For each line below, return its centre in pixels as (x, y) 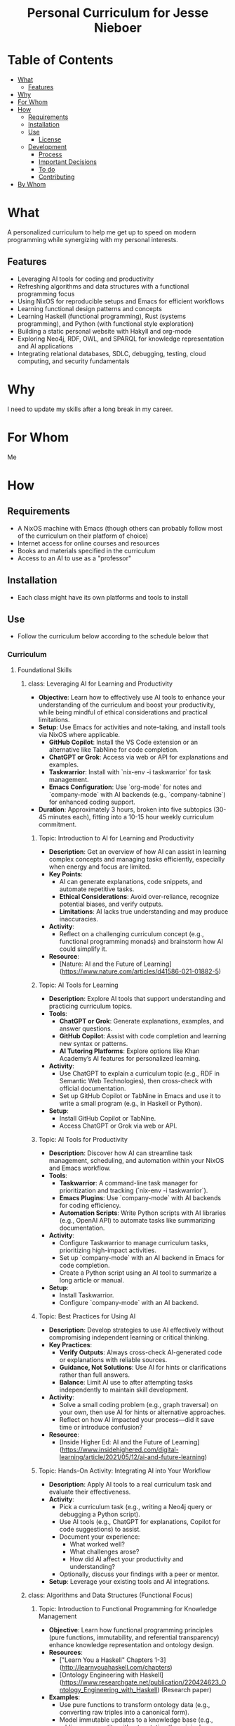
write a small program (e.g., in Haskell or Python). (131, 1103)
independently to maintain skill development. (124, 1390)
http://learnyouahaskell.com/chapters (116, 1667)
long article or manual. (92, 1280)
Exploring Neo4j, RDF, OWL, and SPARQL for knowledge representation (121, 339)
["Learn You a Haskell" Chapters (106, 1660)
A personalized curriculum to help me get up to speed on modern (102, 232)
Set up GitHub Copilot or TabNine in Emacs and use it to (140, 1095)
